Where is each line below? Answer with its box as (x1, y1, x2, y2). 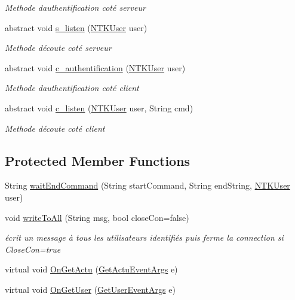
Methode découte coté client (5, 122, 105, 134)
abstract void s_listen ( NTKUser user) (5, 21, 147, 34)
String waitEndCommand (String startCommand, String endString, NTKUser (5, 179, 290, 192)
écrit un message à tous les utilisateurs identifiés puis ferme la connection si (5, 231, 284, 244)
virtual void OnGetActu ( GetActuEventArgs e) (5, 263, 178, 275)
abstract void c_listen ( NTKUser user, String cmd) (5, 101, 193, 114)
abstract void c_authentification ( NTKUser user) (5, 61, 186, 74)
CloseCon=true (5, 243, 61, 255)
